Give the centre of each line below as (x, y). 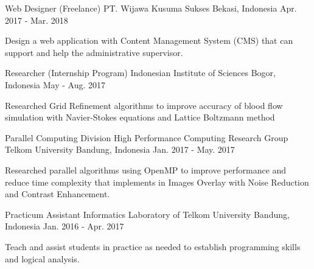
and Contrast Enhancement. (58, 194)
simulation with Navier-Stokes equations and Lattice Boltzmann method (140, 117)
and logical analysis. (42, 258)
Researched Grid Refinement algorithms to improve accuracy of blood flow (144, 105)
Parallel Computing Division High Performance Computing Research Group (147, 137)
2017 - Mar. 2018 (37, 20)
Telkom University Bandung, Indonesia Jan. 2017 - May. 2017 (120, 149)
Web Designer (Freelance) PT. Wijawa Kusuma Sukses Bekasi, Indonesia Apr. (151, 8)
